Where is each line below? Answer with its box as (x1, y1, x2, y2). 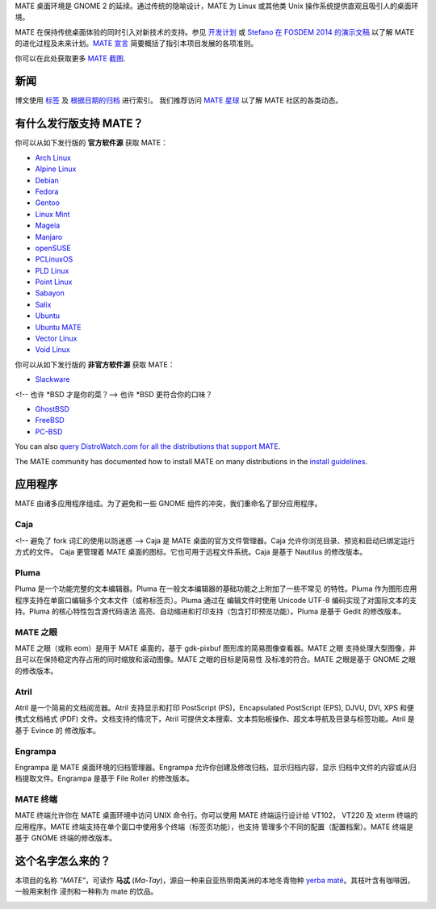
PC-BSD (35, 426, 63, 436)
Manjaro (35, 232, 63, 241)
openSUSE (35, 243, 72, 253)
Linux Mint (35, 209, 70, 219)
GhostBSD (35, 404, 70, 413)
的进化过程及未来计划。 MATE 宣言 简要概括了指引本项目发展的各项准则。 (15, 39, 258, 48)
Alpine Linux (35, 164, 77, 174)
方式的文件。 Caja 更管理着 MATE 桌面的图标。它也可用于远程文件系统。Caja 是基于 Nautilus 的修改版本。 (15, 547, 367, 556)
